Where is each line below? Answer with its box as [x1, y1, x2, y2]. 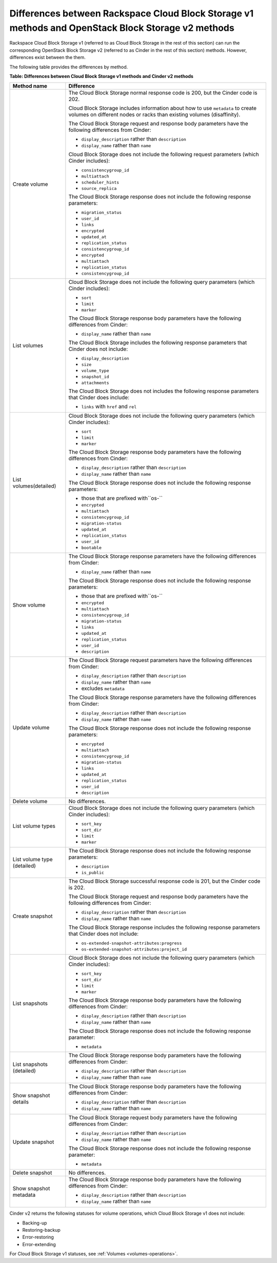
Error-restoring [22, 1234, 54, 1240]
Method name [12, 83, 48, 90]
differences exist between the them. [9, 54, 86, 61]
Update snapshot [12, 1138, 54, 1145]
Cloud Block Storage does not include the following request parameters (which [68, 151, 259, 158]
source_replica [81, 186, 117, 191]
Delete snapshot [12, 1169, 52, 1176]
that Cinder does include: [68, 394, 130, 401]
